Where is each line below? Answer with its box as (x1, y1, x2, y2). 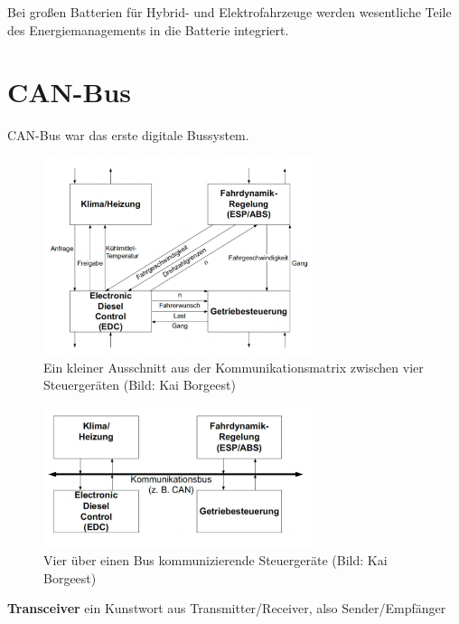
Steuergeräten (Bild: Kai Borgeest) (43, 375, 236, 394)
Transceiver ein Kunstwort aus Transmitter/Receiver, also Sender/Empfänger (7, 599, 446, 618)
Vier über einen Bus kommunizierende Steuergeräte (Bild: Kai (43, 551, 388, 570)
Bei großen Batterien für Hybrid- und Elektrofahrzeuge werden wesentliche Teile (7, 3, 452, 21)
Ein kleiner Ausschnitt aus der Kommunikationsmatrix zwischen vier (43, 357, 424, 376)
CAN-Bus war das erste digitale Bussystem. (7, 126, 249, 145)
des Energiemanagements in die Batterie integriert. (7, 20, 289, 39)
